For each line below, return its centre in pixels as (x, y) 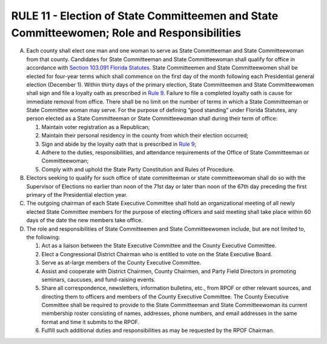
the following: (43, 237)
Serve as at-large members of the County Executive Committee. (121, 263)
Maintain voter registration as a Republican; (96, 127)
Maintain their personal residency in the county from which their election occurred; (145, 136)
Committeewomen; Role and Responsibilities (126, 33)
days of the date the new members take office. (85, 220)
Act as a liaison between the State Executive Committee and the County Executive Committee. (159, 246)
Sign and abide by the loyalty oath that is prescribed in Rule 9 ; (119, 144)
